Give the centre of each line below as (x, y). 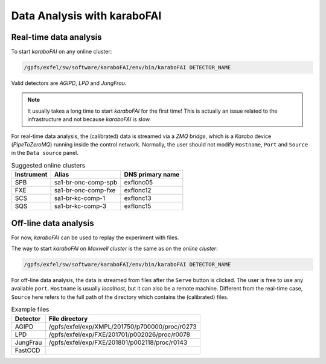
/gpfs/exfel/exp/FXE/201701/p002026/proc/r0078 (119, 334)
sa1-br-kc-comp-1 (80, 198)
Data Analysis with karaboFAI (86, 16)
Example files (30, 309)
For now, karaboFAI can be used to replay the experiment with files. (95, 237)
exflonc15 (138, 206)
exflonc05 (139, 183)
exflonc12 (138, 190)
